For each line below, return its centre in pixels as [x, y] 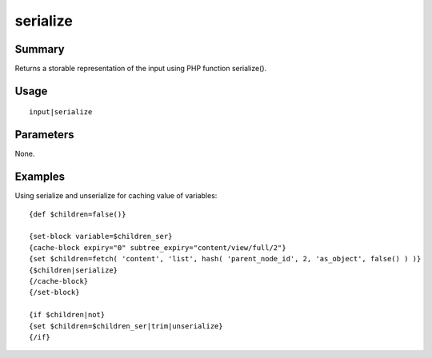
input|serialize [61, 112]
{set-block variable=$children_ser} [101, 237]
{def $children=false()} [78, 214]
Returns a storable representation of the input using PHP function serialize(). [141, 69]
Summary [40, 49]
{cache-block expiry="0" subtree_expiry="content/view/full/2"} [158, 247]
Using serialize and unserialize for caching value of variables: [116, 196]
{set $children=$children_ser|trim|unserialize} [126, 326]
